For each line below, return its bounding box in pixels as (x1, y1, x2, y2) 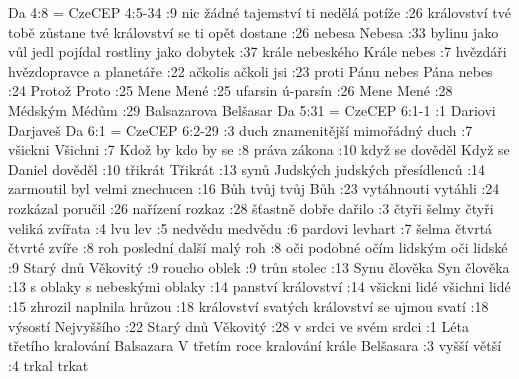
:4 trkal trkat (8, 354, 89, 375)
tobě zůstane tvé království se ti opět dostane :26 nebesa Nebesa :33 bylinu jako (8, 21, 499, 42)
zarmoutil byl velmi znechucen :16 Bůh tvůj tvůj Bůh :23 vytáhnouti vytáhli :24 (8, 178, 500, 199)
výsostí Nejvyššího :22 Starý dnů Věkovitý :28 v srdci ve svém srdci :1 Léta (8, 315, 469, 336)
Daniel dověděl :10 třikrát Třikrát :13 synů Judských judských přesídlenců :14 (8, 158, 486, 179)
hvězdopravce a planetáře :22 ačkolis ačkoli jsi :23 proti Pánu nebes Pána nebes (8, 60, 493, 81)
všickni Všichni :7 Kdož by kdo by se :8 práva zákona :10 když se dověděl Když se (8, 139, 510, 160)
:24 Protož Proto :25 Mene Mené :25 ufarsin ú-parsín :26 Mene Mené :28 (8, 80, 453, 101)
